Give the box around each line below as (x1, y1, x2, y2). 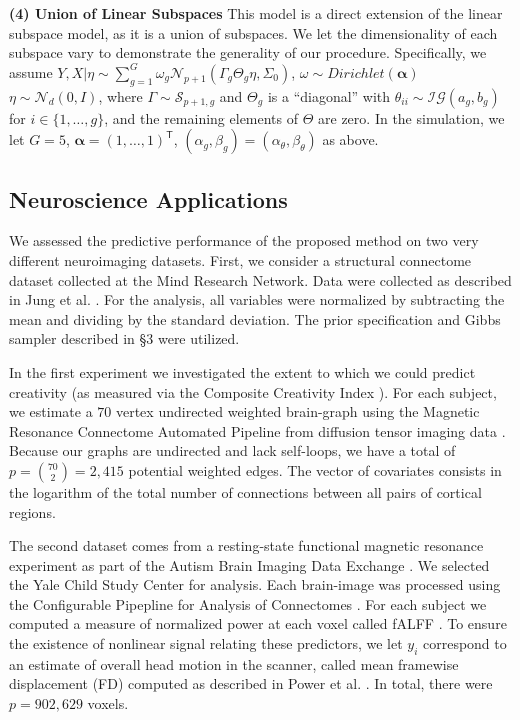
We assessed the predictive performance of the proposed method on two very (9, 230, 479, 251)
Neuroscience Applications (9, 183, 288, 214)
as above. (322, 129, 379, 150)
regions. (9, 501, 56, 522)
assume (9, 61, 53, 82)
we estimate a (9, 401, 93, 422)
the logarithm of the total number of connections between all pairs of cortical (9, 481, 482, 502)
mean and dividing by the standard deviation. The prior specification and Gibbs (9, 308, 501, 329)
